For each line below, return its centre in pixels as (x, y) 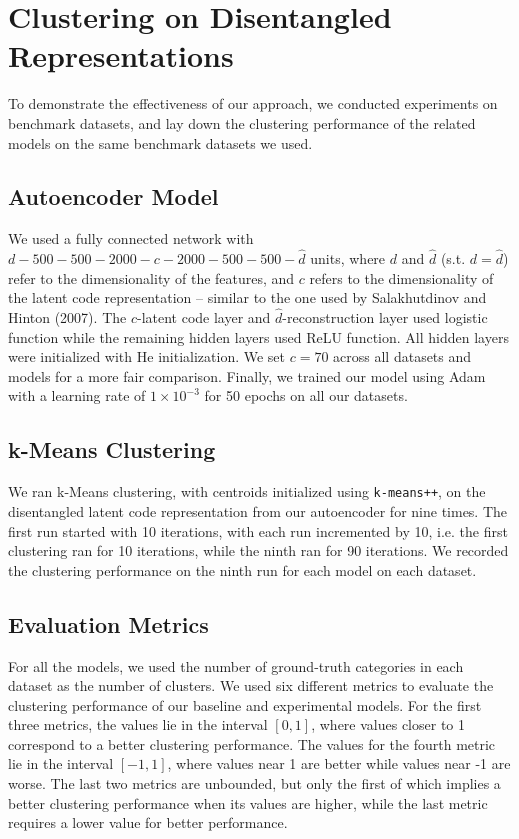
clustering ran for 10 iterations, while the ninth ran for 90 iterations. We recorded (258, 550)
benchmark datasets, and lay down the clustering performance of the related (242, 122)
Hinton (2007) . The (67, 317)
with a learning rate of (77, 395)
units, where (348, 258)
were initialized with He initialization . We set (147, 356)
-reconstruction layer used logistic (385, 317)
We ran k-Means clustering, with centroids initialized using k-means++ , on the (247, 491)
